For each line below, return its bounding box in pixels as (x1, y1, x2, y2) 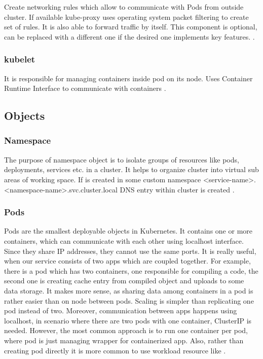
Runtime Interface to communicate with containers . (4, 83, 166, 93)
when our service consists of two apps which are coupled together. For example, (4, 255, 251, 266)
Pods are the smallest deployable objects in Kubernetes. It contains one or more (4, 225, 252, 236)
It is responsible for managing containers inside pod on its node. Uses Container (4, 73, 253, 83)
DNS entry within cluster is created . (120, 184, 235, 194)
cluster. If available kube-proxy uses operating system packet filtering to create (4, 11, 249, 22)
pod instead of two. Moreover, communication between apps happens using (4, 305, 237, 316)
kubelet (4, 53, 35, 66)
